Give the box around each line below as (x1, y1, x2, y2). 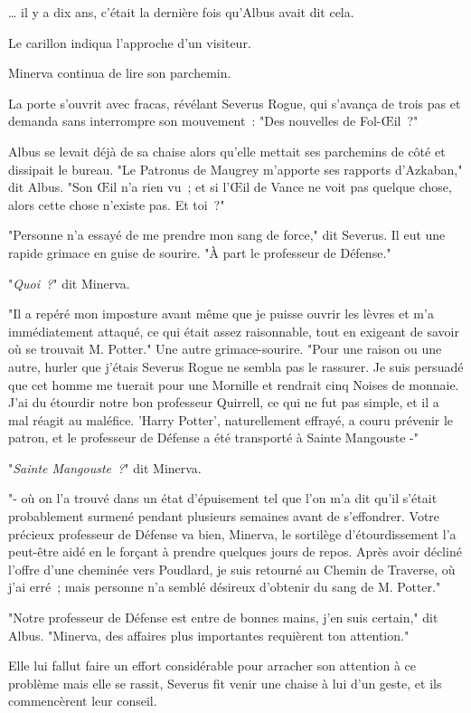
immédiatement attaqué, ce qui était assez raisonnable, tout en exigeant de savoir (8, 321, 459, 340)
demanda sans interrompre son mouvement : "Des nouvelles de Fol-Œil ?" (8, 111, 419, 130)
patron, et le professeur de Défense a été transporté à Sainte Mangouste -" (8, 428, 419, 447)
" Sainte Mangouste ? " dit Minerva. (8, 458, 202, 477)
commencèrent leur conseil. (8, 691, 157, 710)
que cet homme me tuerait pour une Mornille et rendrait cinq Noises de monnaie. (8, 375, 459, 394)
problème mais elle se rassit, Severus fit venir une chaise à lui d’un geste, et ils (8, 673, 442, 692)
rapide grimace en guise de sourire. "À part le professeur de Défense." (8, 242, 391, 261)
